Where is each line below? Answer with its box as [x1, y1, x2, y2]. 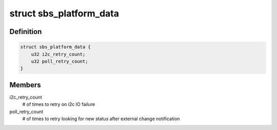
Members [9, 80, 41, 89]
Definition [9, 27, 42, 36]
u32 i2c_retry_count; [31, 51, 86, 57]
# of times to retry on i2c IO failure [22, 101, 95, 107]
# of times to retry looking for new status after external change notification [22, 116, 180, 122]
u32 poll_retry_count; [31, 58, 88, 64]
